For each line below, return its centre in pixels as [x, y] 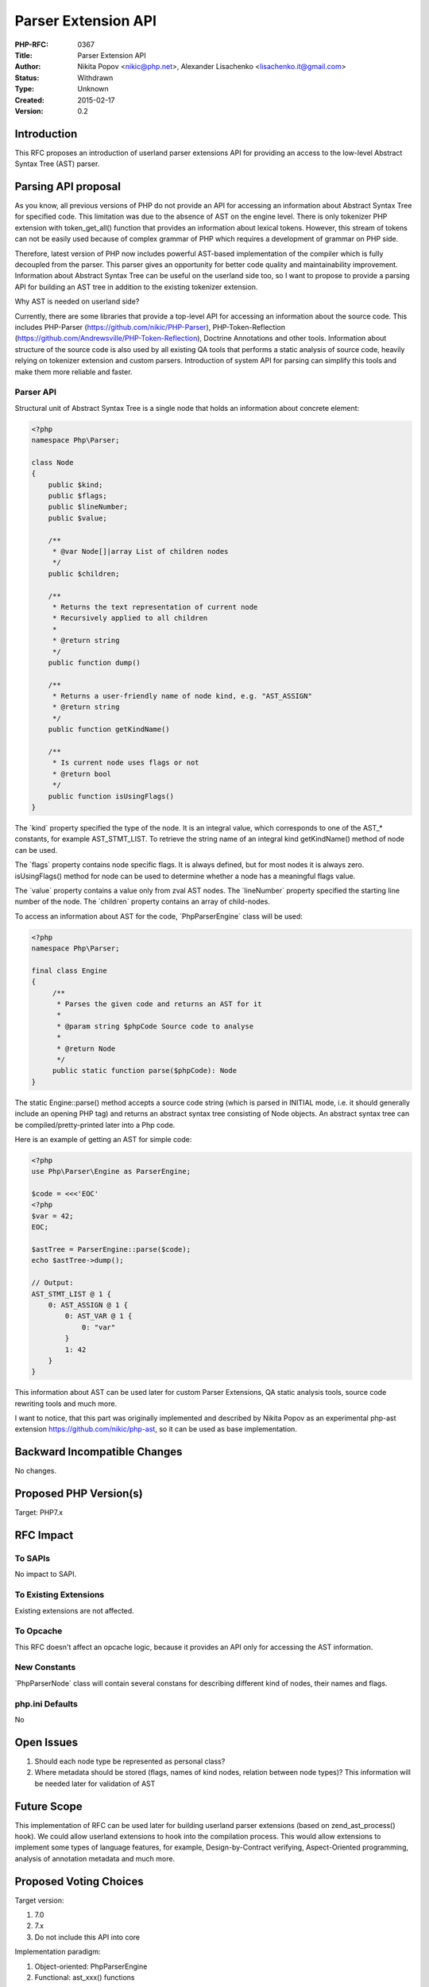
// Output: [52, 1283]
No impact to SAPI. [46, 1574]
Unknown [93, 89]
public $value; [77, 518]
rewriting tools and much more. [66, 1404]
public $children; [84, 573]
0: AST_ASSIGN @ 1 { [88, 1305]
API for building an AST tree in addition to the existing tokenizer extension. [136, 287]
